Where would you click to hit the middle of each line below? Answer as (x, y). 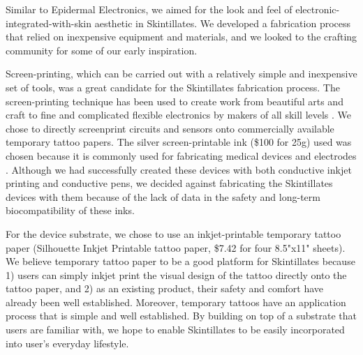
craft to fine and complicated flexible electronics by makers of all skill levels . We (179, 115)
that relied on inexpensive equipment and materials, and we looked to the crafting (181, 37)
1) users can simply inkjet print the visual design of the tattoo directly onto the (176, 274)
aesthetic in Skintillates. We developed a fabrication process (223, 23)
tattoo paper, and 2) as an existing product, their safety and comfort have (165, 288)
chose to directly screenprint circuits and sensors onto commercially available (170, 128)
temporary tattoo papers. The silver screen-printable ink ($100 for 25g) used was (179, 142)
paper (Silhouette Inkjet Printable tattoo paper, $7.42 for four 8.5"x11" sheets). (176, 247)
